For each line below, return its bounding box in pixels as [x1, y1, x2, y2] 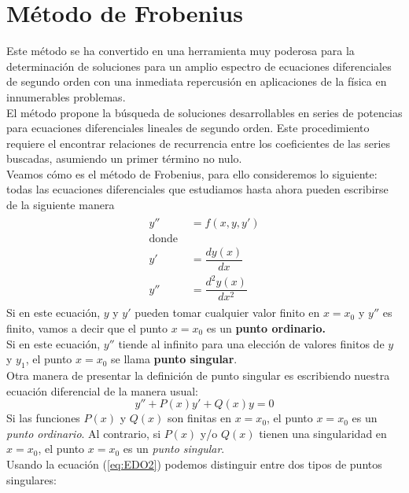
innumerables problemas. [6, 88, 126, 105]
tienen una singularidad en [259, 425, 387, 441]
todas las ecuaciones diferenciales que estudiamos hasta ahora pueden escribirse [6, 181, 389, 197]
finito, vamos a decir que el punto [6, 320, 168, 337]
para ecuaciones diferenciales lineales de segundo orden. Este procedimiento [6, 120, 370, 136]
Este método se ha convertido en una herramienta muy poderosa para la [6, 42, 355, 59]
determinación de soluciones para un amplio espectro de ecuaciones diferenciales [6, 57, 392, 74]
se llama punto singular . [111, 351, 238, 367]
